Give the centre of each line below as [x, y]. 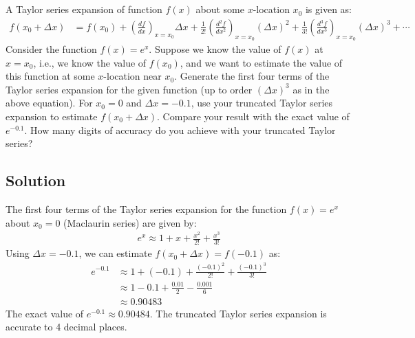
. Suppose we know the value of [215, 49]
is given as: [329, 9]
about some [220, 9]
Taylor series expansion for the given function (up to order [129, 89]
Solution [36, 180]
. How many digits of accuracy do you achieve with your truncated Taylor [180, 129]
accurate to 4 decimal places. [66, 327]
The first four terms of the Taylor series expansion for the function [146, 209]
